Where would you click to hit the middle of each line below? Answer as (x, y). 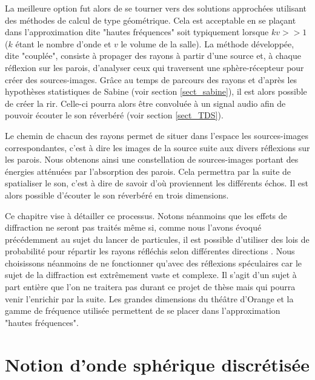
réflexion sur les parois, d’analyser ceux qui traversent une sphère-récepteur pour (154, 67)
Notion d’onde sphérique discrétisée (157, 364)
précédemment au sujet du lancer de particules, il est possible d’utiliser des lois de (157, 239)
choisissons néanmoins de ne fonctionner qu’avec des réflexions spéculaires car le (154, 263)
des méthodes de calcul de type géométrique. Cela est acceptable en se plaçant (151, 20)
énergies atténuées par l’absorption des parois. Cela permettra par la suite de (148, 171)
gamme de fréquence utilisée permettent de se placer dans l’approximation (143, 310)
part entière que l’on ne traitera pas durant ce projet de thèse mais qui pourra (150, 287)
